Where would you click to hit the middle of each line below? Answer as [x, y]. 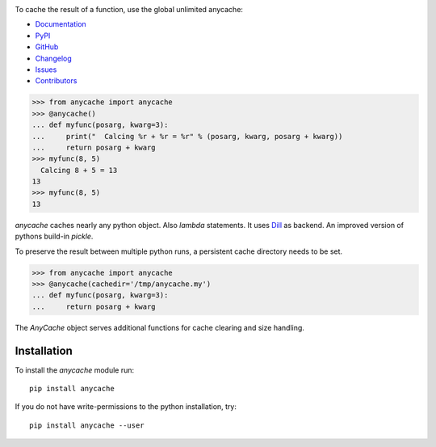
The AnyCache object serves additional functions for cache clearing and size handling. [159, 327]
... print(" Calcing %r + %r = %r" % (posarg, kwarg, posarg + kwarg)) [187, 136]
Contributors [56, 81]
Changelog [53, 58]
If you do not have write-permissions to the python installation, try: [126, 407]
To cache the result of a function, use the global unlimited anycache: [129, 9]
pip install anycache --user [87, 425]
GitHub [47, 47]
